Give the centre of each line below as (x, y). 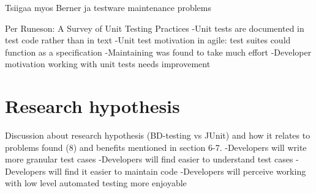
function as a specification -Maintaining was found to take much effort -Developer (158, 52)
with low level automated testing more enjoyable (96, 183)
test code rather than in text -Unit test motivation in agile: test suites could (148, 40)
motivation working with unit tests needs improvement (108, 64)
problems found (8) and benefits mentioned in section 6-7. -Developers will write (156, 147)
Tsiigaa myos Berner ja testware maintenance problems (108, 7)
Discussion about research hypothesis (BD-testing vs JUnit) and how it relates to (158, 135)
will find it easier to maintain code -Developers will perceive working (177, 171)
